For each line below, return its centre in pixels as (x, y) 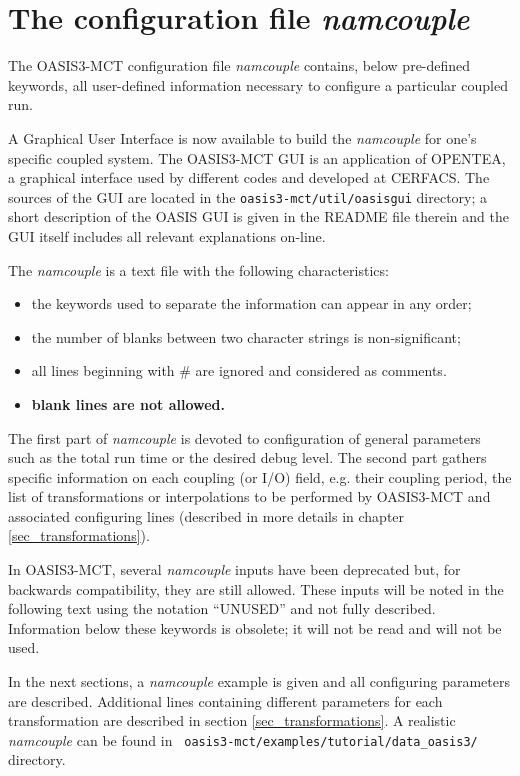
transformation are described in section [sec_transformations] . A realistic (232, 720)
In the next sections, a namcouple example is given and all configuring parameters (259, 681)
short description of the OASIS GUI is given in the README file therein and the (258, 216)
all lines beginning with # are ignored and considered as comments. (239, 370)
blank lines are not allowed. (128, 403)
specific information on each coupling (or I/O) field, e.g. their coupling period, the (260, 476)
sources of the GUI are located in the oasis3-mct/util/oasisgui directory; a (248, 196)
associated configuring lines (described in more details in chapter (206, 515)
